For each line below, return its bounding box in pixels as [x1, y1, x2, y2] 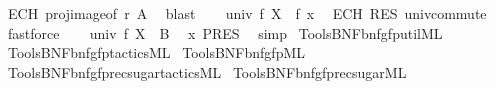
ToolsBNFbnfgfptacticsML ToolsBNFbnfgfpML [7, 42, 306, 63]
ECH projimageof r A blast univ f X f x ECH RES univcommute [7, 3, 487, 23]
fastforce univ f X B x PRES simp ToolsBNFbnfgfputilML [7, 22, 443, 43]
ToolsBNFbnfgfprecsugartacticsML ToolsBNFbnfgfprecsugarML [7, 61, 407, 82]
